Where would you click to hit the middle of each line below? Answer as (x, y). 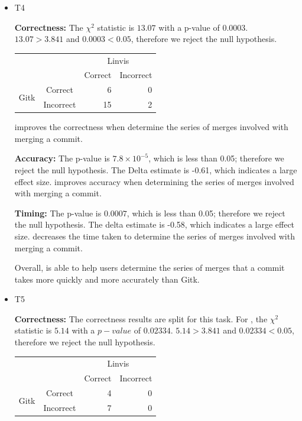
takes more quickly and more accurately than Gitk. (107, 279)
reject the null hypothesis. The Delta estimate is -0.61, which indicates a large (156, 169)
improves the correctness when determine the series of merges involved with (151, 127)
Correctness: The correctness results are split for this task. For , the (141, 318)
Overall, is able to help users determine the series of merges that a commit (150, 268)
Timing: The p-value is (58, 213)
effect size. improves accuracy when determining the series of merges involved (154, 181)
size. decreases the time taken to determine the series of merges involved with (155, 236)
